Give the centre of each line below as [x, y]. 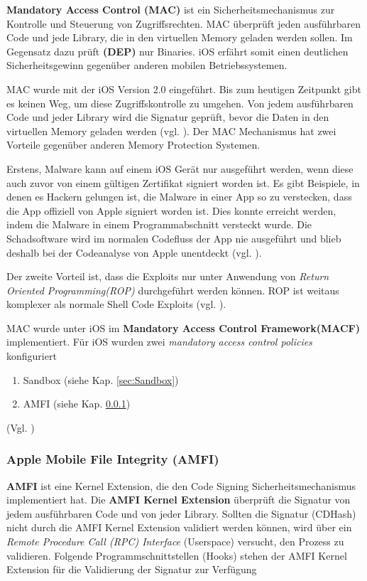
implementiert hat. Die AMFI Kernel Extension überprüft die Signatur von [179, 500]
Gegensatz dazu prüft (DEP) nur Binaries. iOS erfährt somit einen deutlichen [177, 51]
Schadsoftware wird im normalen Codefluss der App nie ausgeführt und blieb [174, 238]
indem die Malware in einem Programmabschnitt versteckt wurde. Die [159, 224]
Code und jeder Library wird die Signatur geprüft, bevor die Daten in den [168, 117]
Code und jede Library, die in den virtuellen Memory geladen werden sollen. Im [180, 37]
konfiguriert [32, 356]
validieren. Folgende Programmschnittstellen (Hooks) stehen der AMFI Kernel [177, 555]
